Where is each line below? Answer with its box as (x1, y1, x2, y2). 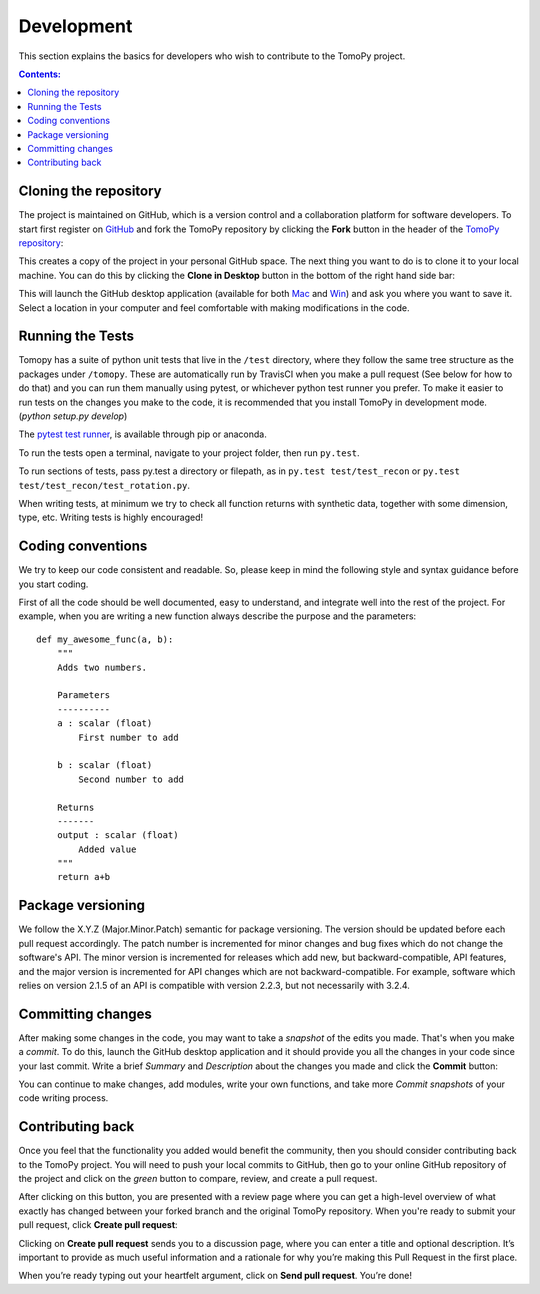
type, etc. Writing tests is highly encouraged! (18, 511, 204, 524)
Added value (78, 843, 137, 855)
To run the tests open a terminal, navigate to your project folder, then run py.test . (18, 446, 360, 459)
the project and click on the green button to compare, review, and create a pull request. (18, 1173, 378, 1185)
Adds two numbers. (56, 661, 148, 673)
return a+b (56, 871, 111, 883)
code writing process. (18, 1092, 109, 1104)
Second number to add (78, 773, 185, 785)
